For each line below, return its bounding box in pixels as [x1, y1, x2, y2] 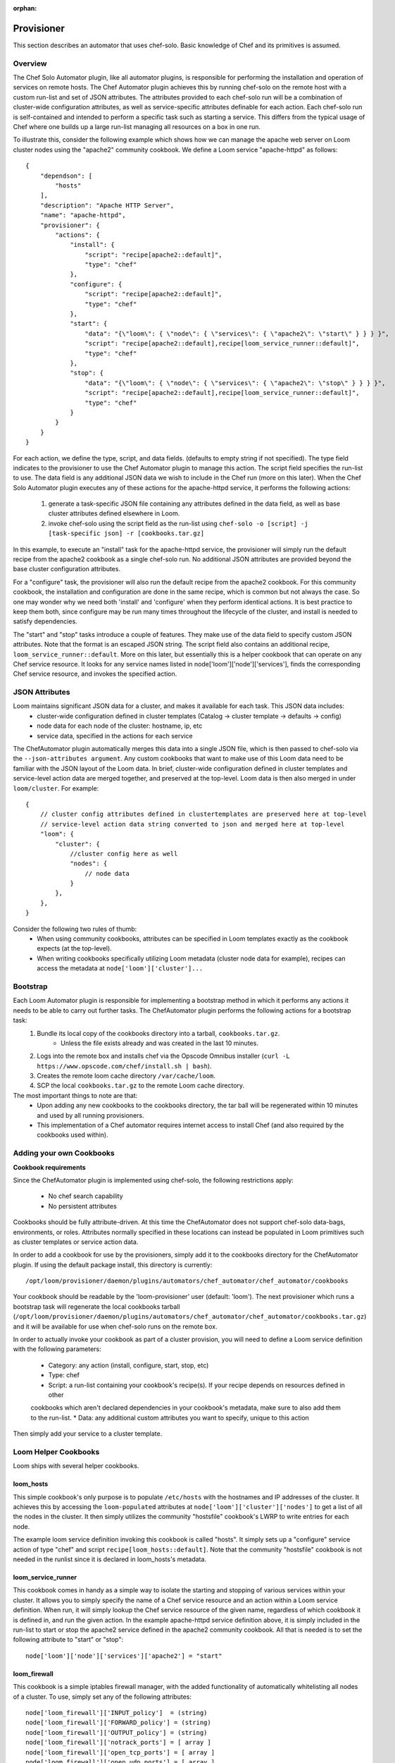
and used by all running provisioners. [37, 1111, 144, 1119]
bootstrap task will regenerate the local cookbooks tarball [13, 1302, 180, 1311]
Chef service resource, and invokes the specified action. [13, 670, 177, 678]
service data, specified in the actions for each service [37, 731, 193, 740]
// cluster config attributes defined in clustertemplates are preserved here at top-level [39, 810, 368, 818]
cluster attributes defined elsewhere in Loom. [48, 509, 180, 518]
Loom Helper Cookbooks [13, 1446, 100, 1456]
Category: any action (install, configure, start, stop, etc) [48, 1361, 209, 1369]
